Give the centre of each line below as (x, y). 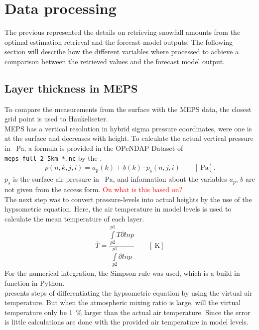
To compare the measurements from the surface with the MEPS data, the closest (128, 109)
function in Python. (35, 283)
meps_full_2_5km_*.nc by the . (53, 158)
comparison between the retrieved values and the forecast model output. (115, 61)
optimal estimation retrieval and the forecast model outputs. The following (119, 42)
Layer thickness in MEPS (71, 88)
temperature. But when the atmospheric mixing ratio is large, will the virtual (123, 302)
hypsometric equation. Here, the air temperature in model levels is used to (118, 209)
